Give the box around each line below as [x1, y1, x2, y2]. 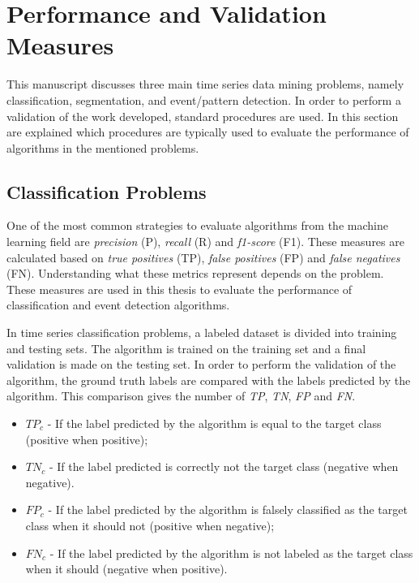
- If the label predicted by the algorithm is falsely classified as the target [48, 501, 408, 518]
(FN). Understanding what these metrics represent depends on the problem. [6, 265, 384, 282]
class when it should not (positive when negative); [25, 516, 275, 533]
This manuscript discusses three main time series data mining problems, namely [6, 76, 404, 93]
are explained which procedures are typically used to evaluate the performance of [6, 123, 409, 140]
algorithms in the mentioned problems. [6, 139, 199, 156]
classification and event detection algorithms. [6, 296, 230, 313]
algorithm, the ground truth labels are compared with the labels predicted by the [6, 371, 411, 388]
